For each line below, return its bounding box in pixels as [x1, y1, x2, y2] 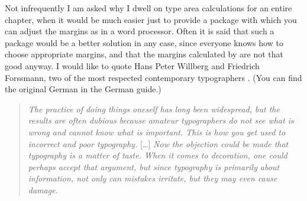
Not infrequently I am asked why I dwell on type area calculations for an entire [5, 2, 292, 14]
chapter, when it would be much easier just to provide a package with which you [5, 13, 297, 25]
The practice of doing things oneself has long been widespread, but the [28, 102, 280, 115]
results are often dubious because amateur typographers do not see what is [28, 114, 294, 127]
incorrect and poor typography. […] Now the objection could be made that [28, 137, 289, 150]
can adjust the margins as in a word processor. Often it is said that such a [5, 25, 274, 37]
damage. [28, 183, 58, 196]
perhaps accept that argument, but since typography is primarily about [28, 160, 280, 173]
